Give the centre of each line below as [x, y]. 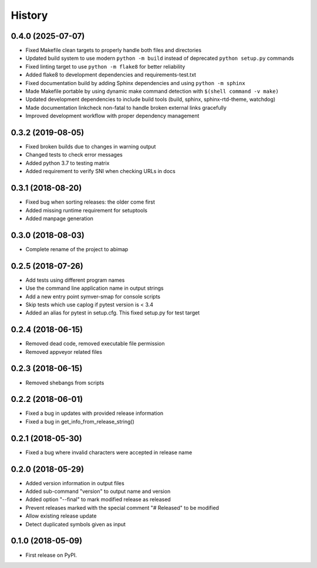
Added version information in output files [75, 483]
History [29, 15]
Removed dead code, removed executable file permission [95, 344]
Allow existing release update [61, 516]
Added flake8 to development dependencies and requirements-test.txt [111, 75]
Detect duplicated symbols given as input [76, 524]
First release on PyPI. [51, 555]
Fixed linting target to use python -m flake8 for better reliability [105, 66]
